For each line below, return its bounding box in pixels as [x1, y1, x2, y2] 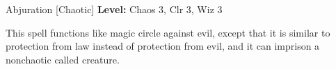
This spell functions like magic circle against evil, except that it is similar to [6, 25, 330, 39]
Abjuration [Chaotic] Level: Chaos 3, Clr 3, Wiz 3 [6, 2, 223, 16]
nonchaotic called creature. [6, 52, 120, 66]
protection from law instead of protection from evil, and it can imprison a [6, 39, 320, 53]
